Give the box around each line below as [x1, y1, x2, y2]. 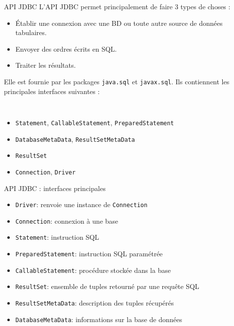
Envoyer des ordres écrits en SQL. [15, 43, 117, 54]
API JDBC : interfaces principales [4, 183, 106, 193]
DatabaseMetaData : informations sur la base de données [15, 314, 182, 324]
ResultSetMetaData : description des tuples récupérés [15, 298, 174, 308]
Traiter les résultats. [15, 60, 76, 70]
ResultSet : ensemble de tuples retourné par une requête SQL [15, 281, 199, 291]
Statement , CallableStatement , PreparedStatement [15, 117, 174, 127]
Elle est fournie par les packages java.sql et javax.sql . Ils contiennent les [4, 76, 230, 86]
